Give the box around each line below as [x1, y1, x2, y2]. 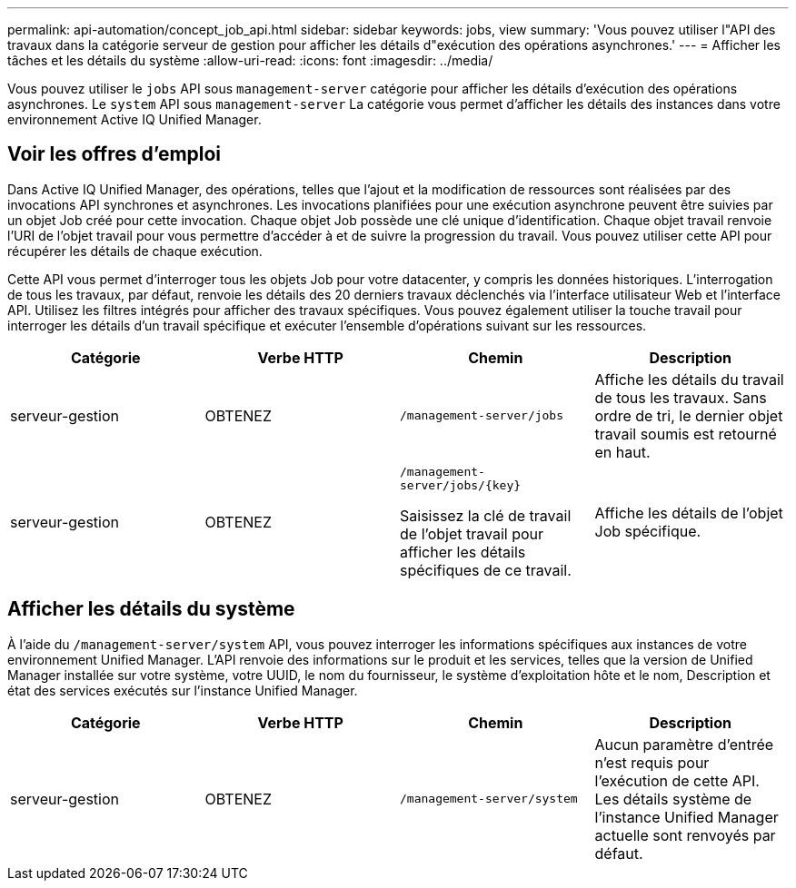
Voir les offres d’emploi [7, 143, 222, 166]
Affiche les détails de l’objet [594, 503, 783, 522]
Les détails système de [594, 789, 752, 808]
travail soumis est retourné [594, 424, 777, 443]
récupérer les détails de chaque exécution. [7, 242, 263, 259]
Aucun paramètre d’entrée [594, 735, 774, 754]
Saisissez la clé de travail [400, 506, 572, 525]
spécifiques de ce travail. [400, 560, 572, 579]
